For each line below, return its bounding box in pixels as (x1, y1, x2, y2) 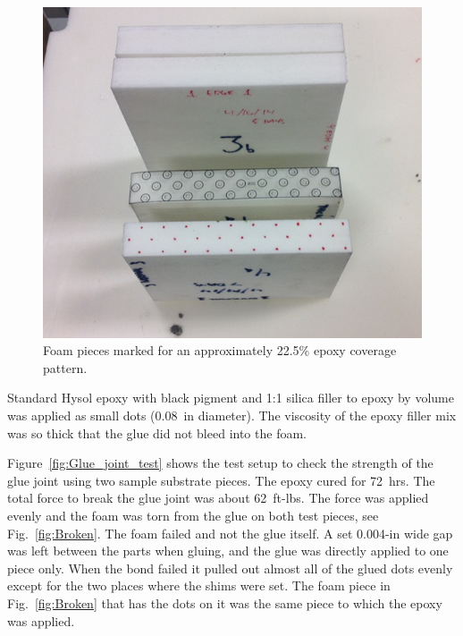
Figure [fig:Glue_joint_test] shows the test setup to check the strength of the (7, 454, 434, 472)
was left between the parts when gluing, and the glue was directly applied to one (7, 541, 449, 560)
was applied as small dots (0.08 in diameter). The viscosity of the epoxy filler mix (7, 406, 457, 425)
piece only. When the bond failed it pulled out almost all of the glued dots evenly (7, 558, 453, 577)
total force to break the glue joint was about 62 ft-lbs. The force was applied (7, 488, 429, 507)
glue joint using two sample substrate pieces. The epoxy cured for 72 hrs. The (7, 471, 435, 489)
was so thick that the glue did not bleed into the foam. (7, 423, 307, 442)
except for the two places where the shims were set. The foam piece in (7, 576, 391, 595)
